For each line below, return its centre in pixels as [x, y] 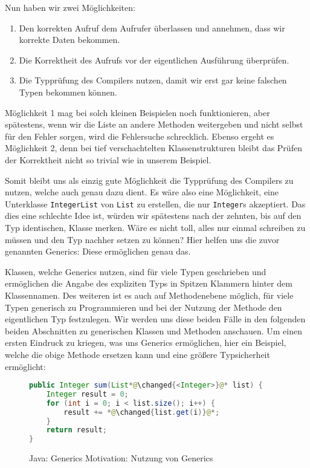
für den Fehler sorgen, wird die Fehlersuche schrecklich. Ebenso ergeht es [140, 136]
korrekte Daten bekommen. [69, 40]
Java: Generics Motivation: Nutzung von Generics [121, 458]
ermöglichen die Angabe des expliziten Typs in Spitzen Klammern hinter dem [149, 283]
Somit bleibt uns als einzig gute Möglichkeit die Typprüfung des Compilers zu [149, 180]
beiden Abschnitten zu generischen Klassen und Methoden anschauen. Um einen [153, 330]
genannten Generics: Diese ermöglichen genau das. [98, 251]
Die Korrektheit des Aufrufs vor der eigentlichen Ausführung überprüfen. [154, 60]
